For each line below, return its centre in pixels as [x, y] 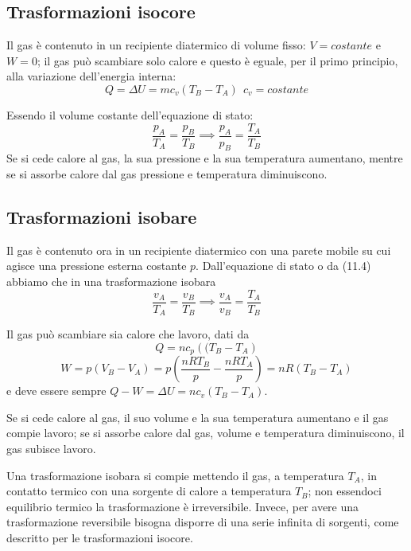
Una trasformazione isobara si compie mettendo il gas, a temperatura [175, 475]
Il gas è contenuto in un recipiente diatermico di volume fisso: [156, 45]
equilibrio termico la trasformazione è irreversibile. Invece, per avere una [183, 506]
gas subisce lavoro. [51, 448]
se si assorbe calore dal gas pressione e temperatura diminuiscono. [167, 174]
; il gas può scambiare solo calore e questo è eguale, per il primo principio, [217, 60]
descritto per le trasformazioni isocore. [100, 537]
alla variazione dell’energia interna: [91, 76]
